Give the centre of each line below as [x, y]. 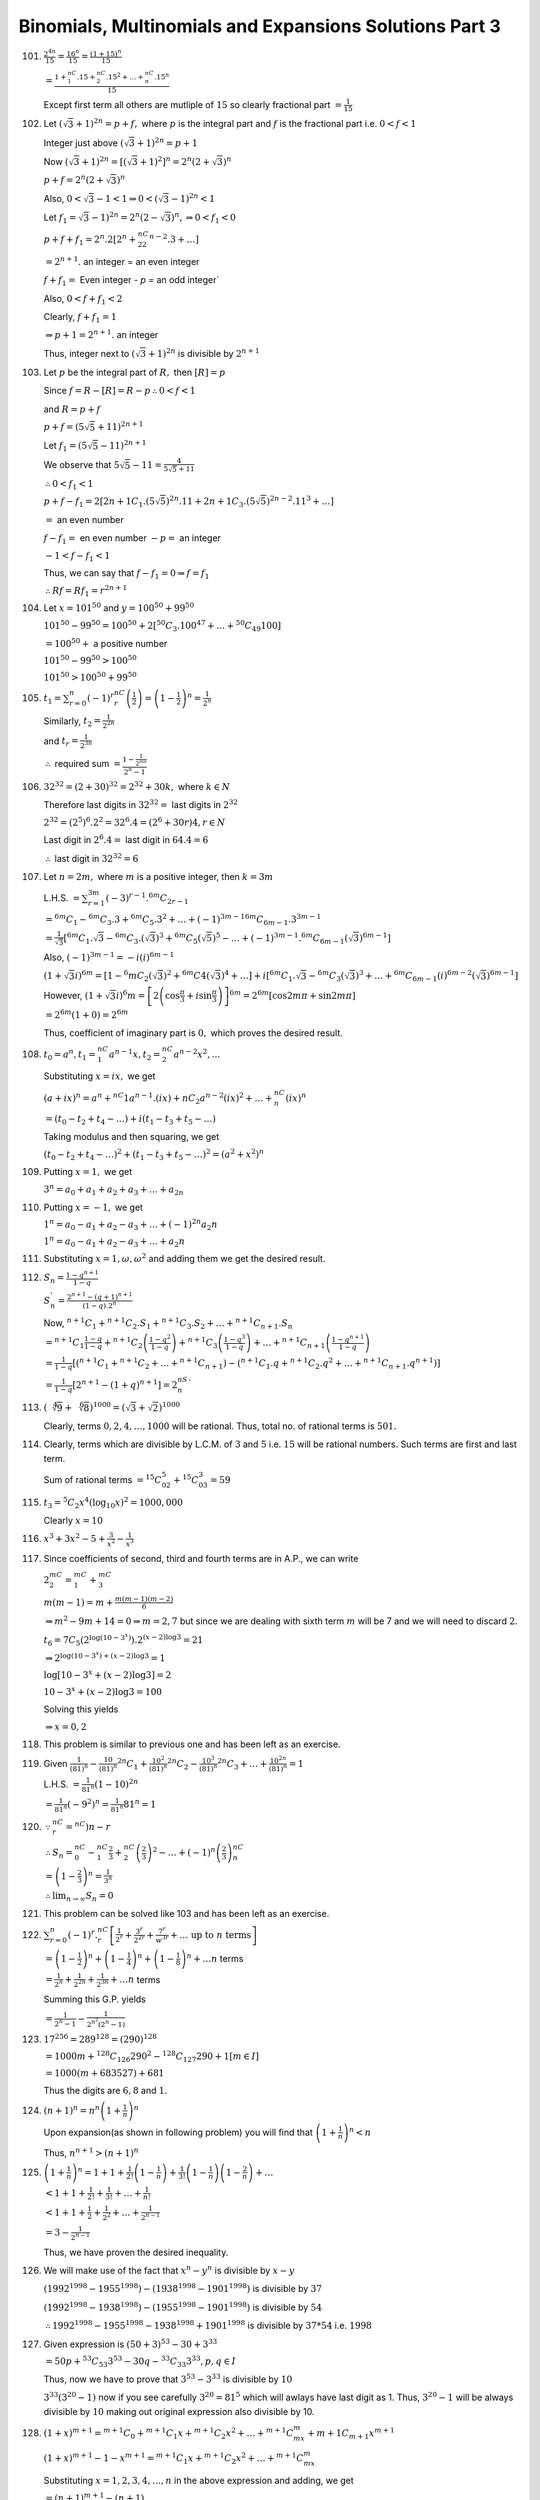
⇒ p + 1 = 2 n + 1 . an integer [102, 334]
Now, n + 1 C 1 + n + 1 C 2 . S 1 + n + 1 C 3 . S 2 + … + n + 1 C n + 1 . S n [168, 1323]
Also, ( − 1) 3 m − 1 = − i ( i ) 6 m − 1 [109, 957]
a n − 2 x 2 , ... [197, 1053]
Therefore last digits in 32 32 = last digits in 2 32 [141, 804]
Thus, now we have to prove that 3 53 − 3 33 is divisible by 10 [168, 2378]
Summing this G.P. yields [95, 1999]
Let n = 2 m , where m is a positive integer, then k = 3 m [158, 876]
